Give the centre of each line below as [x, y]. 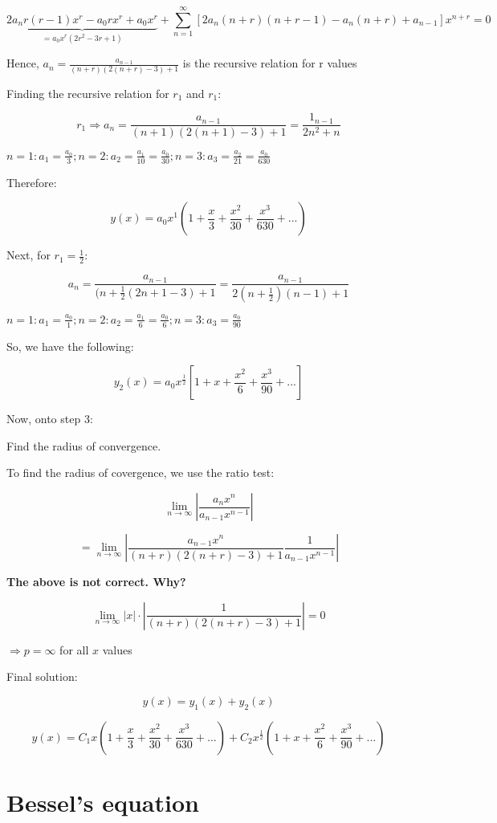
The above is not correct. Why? [96, 581]
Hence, [23, 63]
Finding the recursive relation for [88, 93]
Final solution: [42, 676]
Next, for [29, 255]
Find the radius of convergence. [84, 445]
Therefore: [32, 182]
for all [74, 649]
